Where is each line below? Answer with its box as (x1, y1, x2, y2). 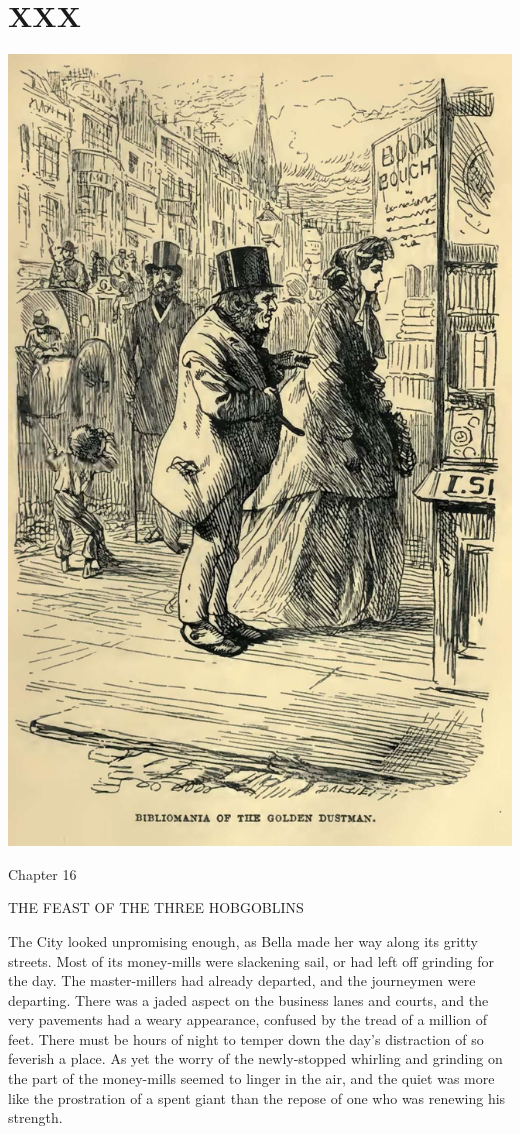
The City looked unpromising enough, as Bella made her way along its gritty (8, 930, 478, 951)
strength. (8, 1107, 63, 1128)
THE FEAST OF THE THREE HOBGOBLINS (8, 897, 304, 918)
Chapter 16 (8, 863, 77, 884)
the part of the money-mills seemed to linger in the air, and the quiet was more (8, 1068, 495, 1089)
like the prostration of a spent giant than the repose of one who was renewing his (8, 1087, 506, 1108)
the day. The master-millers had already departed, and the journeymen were (8, 970, 476, 991)
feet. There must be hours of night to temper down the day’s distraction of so (8, 1028, 484, 1049)
